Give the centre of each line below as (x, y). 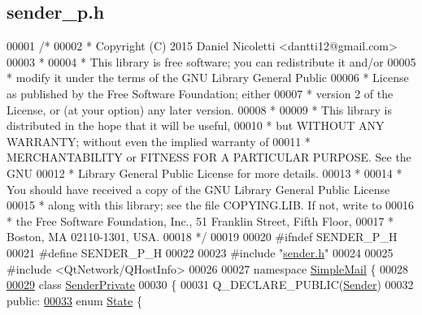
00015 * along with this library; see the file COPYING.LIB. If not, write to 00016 (211, 205)
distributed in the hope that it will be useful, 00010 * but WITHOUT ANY (196, 125)
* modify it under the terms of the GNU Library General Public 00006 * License (208, 78)
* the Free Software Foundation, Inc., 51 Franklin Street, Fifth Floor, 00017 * (200, 220)
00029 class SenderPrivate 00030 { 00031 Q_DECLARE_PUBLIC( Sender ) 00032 (210, 285)
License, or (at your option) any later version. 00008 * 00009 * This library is (200, 109)
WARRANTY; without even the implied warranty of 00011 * (159, 141)
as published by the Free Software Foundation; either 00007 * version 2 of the (200, 93)
